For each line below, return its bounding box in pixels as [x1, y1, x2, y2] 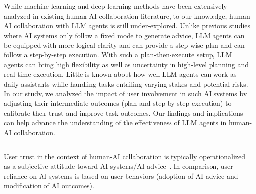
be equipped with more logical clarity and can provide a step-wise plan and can [4, 40, 245, 50]
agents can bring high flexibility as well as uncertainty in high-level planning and [4, 59, 249, 69]
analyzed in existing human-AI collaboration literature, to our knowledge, [4, 10, 227, 21]
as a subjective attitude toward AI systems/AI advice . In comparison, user [4, 161, 233, 171]
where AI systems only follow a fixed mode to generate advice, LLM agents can [4, 30, 245, 40]
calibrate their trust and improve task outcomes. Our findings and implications [4, 107, 243, 118]
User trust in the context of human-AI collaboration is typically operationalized [4, 151, 246, 161]
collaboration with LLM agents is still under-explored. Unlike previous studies [14, 20, 251, 31]
